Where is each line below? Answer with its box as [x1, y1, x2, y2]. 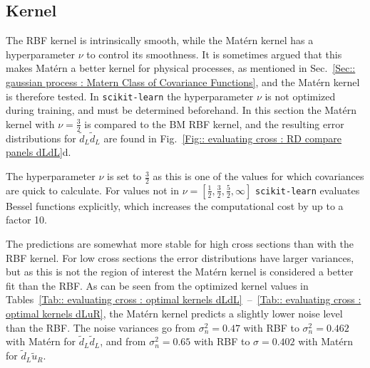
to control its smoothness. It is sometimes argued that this [86, 46, 342, 61]
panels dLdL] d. [6, 144, 71, 159]
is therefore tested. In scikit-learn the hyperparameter [6, 88, 254, 103]
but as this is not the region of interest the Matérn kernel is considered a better [6, 264, 354, 279]
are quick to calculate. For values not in [6, 182, 180, 197]
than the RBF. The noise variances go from [6, 320, 196, 335]
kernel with [6, 116, 55, 131]
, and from [100, 334, 146, 349]
